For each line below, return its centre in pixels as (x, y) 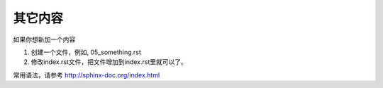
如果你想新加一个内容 (44, 39)
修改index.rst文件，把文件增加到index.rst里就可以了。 (109, 62)
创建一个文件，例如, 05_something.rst (86, 52)
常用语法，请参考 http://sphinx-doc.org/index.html (87, 75)
